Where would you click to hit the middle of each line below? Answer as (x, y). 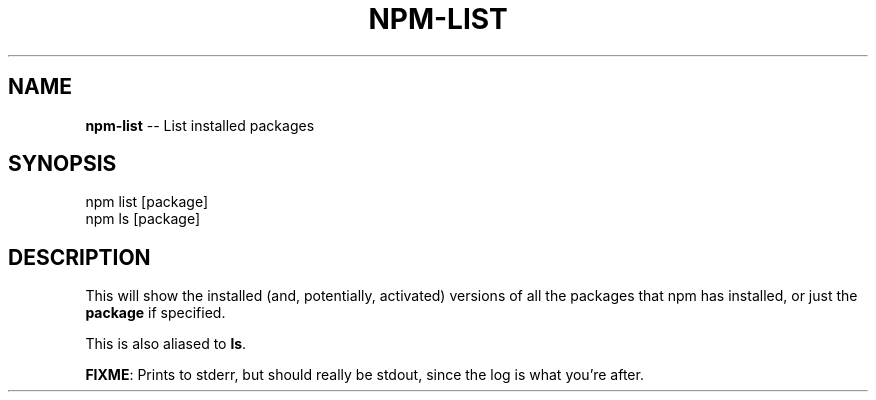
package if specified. (155, 313)
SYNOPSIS (62, 164)
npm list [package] (147, 202)
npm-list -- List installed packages (200, 125)
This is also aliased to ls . (166, 344)
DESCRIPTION (79, 257)
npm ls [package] (143, 219)
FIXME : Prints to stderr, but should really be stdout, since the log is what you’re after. (364, 375)
